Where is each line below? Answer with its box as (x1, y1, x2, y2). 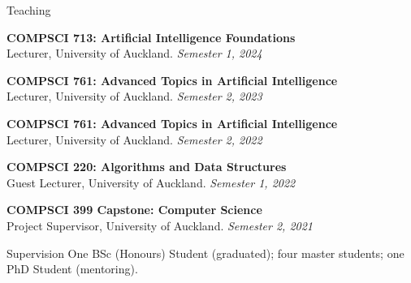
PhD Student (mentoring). (6, 260, 138, 277)
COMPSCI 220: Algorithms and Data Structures (6, 158, 287, 175)
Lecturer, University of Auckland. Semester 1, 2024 (6, 45, 262, 62)
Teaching (6, 2, 51, 18)
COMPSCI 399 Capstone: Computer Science (6, 201, 262, 218)
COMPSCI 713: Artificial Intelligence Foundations (6, 28, 296, 45)
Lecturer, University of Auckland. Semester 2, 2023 (6, 88, 262, 105)
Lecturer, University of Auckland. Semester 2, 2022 (6, 131, 262, 148)
